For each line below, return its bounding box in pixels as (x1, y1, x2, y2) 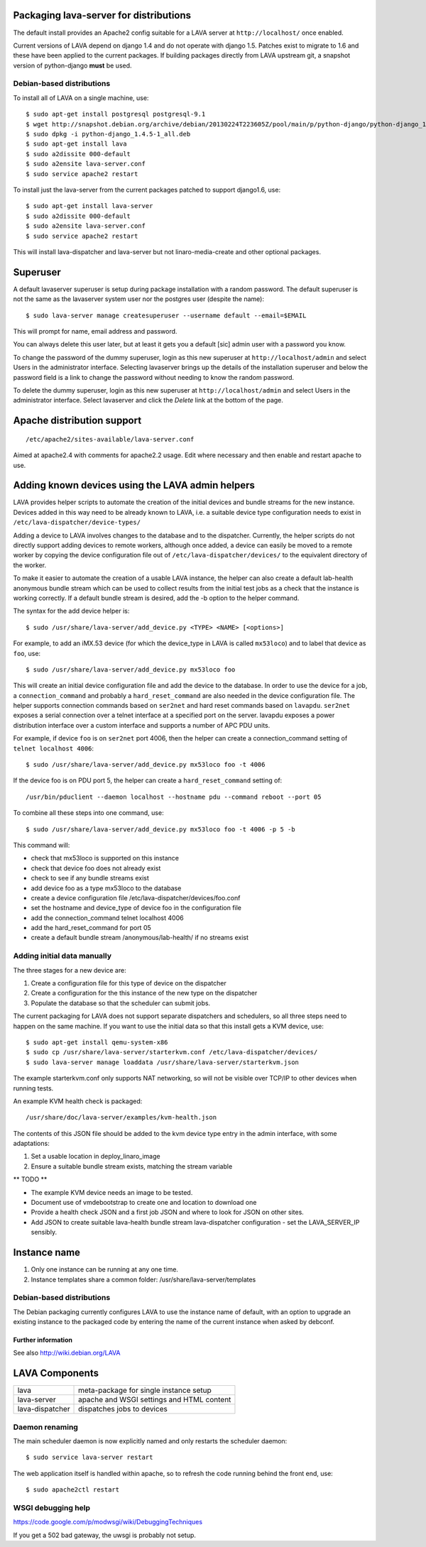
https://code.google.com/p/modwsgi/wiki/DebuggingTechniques (13, 1518, 202, 1526)
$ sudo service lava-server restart (26, 1453, 153, 1462)
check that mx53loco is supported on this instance (31, 854, 179, 863)
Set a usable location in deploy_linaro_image (31, 1152, 160, 1161)
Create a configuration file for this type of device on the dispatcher (31, 979, 226, 988)
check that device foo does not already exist (31, 863, 161, 873)
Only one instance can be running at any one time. (31, 1265, 179, 1274)
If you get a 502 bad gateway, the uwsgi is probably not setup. (13, 1531, 197, 1539)
